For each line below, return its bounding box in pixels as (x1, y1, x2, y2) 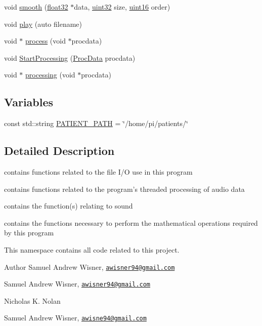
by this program (4, 227, 54, 238)
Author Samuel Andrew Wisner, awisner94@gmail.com (4, 261, 175, 272)
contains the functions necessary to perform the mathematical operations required (4, 217, 258, 228)
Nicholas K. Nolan (4, 295, 61, 306)
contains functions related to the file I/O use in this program (4, 166, 193, 177)
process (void (25, 35, 66, 46)
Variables (4, 94, 54, 110)
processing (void (25, 69, 75, 80)
